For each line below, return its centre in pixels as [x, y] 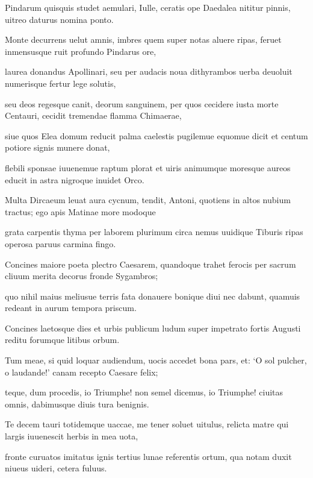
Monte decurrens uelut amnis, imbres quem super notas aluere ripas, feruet [143, 39]
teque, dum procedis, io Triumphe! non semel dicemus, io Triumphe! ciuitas [144, 392]
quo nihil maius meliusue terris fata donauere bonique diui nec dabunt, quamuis [153, 296]
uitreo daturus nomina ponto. [59, 19]
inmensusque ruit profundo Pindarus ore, [81, 51]
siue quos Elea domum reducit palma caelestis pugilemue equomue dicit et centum [156, 135]
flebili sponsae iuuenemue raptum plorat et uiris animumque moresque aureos [148, 167]
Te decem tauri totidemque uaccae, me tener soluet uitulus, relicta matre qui [147, 424]
